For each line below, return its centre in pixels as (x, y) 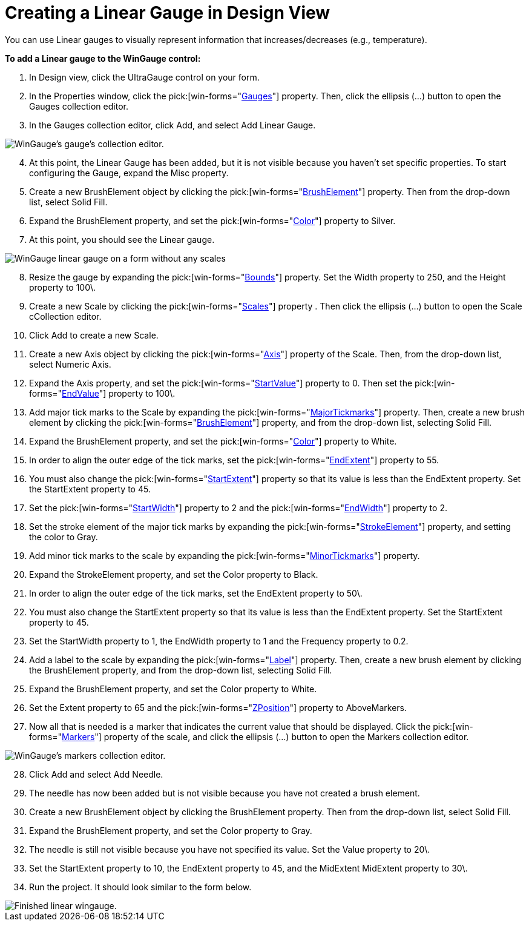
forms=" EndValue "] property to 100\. (102, 393)
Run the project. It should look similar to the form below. (140, 887)
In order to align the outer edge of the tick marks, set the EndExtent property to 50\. (196, 593)
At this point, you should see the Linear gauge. (122, 239)
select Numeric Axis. (70, 364)
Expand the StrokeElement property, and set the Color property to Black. (174, 574)
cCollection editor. (65, 316)
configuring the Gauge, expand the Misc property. (129, 173)
